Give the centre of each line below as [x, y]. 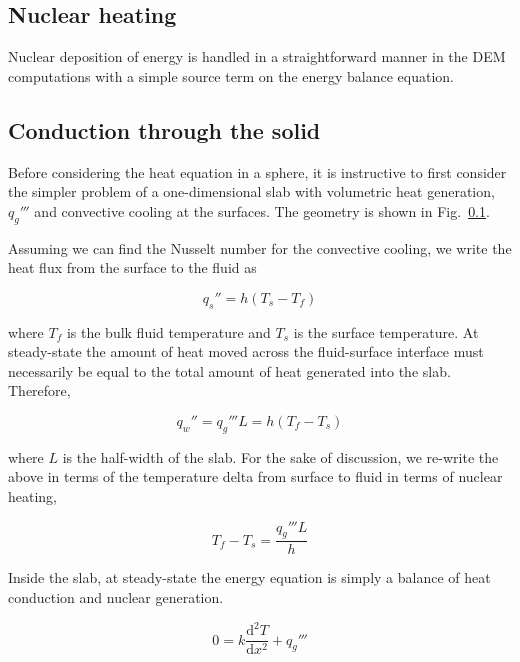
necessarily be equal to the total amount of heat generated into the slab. [229, 370]
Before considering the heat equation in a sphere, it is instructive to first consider [257, 171]
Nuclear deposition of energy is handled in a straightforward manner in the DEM [257, 56]
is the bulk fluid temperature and [168, 331]
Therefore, [39, 390]
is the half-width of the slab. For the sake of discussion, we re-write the [280, 456]
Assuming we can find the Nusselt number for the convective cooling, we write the [260, 247]
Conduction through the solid [164, 129]
